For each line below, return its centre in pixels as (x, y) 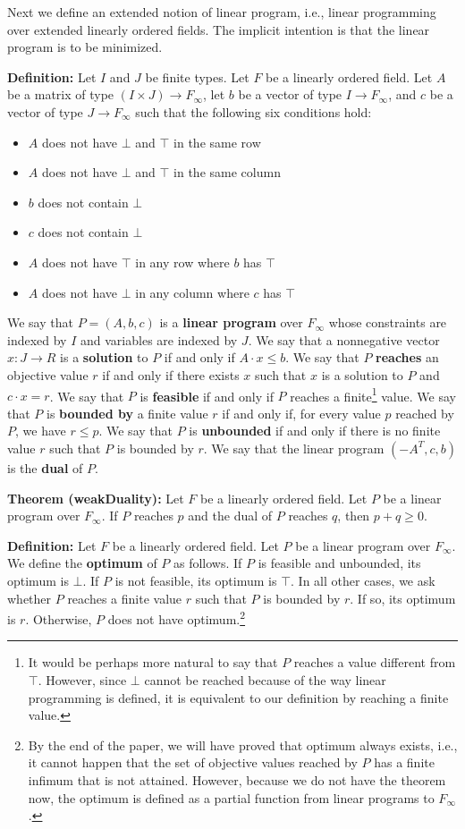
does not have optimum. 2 (177, 618)
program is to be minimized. (85, 47)
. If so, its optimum (403, 598)
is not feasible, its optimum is (196, 580)
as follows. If (207, 563)
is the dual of (45, 467)
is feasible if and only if (207, 396)
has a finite (404, 762)
